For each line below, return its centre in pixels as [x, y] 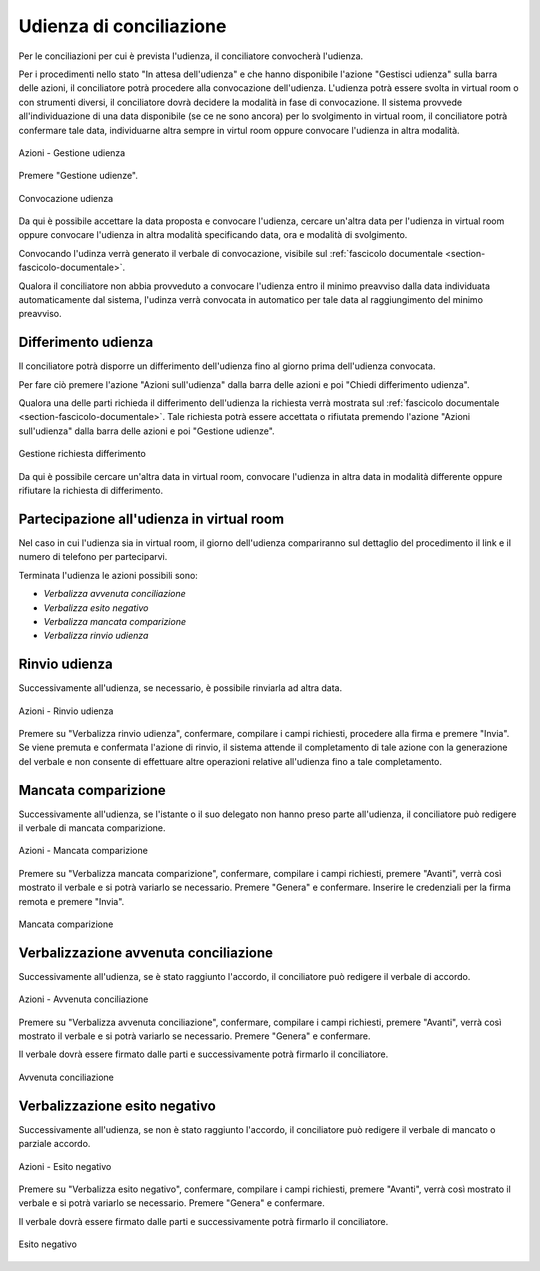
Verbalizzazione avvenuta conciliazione [146, 952]
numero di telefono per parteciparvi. [93, 557]
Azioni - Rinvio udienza [66, 711]
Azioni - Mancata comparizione [83, 851]
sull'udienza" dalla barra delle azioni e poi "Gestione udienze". [146, 431]
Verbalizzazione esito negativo [117, 1105]
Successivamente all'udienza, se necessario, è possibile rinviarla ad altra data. [180, 688]
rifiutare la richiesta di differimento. [91, 491]
